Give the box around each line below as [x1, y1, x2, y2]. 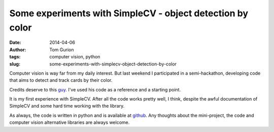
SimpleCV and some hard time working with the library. [9, 103, 125, 109]
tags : [9, 54, 21, 60]
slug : [9, 61, 20, 67]
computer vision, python [49, 54, 100, 60]
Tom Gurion [49, 46, 74, 53]
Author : [9, 46, 26, 53]
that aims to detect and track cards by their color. [9, 77, 113, 83]
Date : [9, 40, 21, 46]
